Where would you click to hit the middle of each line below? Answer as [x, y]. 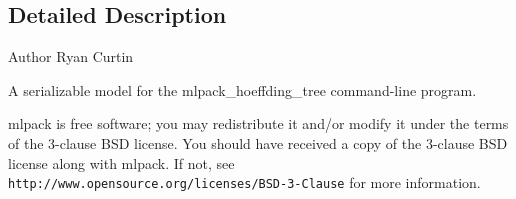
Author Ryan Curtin [71, 56]
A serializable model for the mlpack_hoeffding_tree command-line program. [242, 89]
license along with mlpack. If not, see [121, 162]
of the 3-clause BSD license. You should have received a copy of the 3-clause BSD [258, 142]
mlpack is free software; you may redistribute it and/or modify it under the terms [258, 123]
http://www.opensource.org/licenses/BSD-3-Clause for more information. [244, 182]
